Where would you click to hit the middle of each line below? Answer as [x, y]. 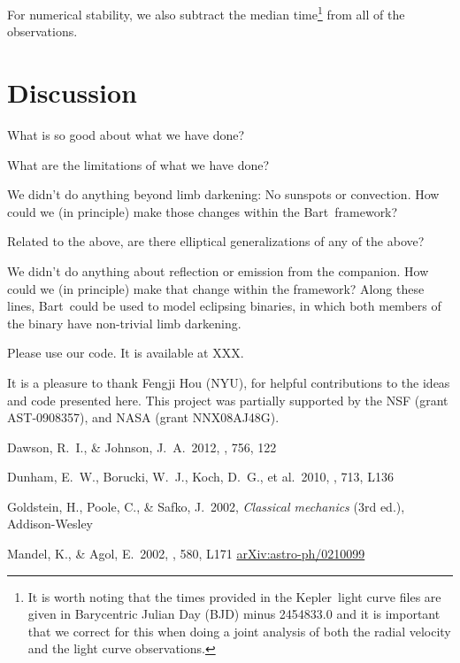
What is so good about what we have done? [126, 134]
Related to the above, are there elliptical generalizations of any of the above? [216, 241]
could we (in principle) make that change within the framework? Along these [216, 288]
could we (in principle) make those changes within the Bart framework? [203, 211]
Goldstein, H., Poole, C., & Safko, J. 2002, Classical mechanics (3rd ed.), [206, 506]
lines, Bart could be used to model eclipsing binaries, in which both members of [224, 306]
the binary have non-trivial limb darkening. [124, 323]
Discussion [72, 93]
